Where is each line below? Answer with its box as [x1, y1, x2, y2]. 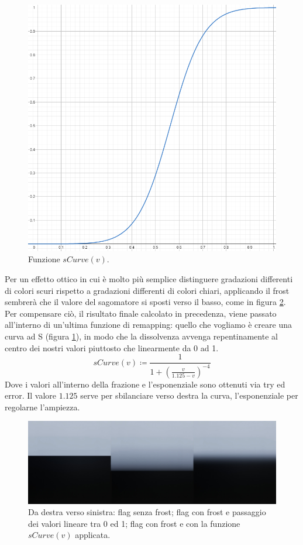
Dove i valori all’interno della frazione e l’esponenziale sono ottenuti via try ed [5, 378, 285, 390]
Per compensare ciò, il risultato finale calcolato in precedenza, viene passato [5, 307, 277, 319]
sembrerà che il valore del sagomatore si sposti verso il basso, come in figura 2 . [5, 296, 286, 308]
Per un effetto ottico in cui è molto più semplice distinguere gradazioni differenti [5, 273, 293, 285]
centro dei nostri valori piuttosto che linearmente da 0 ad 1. [5, 341, 219, 354]
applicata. [75, 529, 111, 541]
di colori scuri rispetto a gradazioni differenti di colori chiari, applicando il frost [5, 284, 290, 296]
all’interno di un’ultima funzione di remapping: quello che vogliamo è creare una [5, 318, 292, 331]
